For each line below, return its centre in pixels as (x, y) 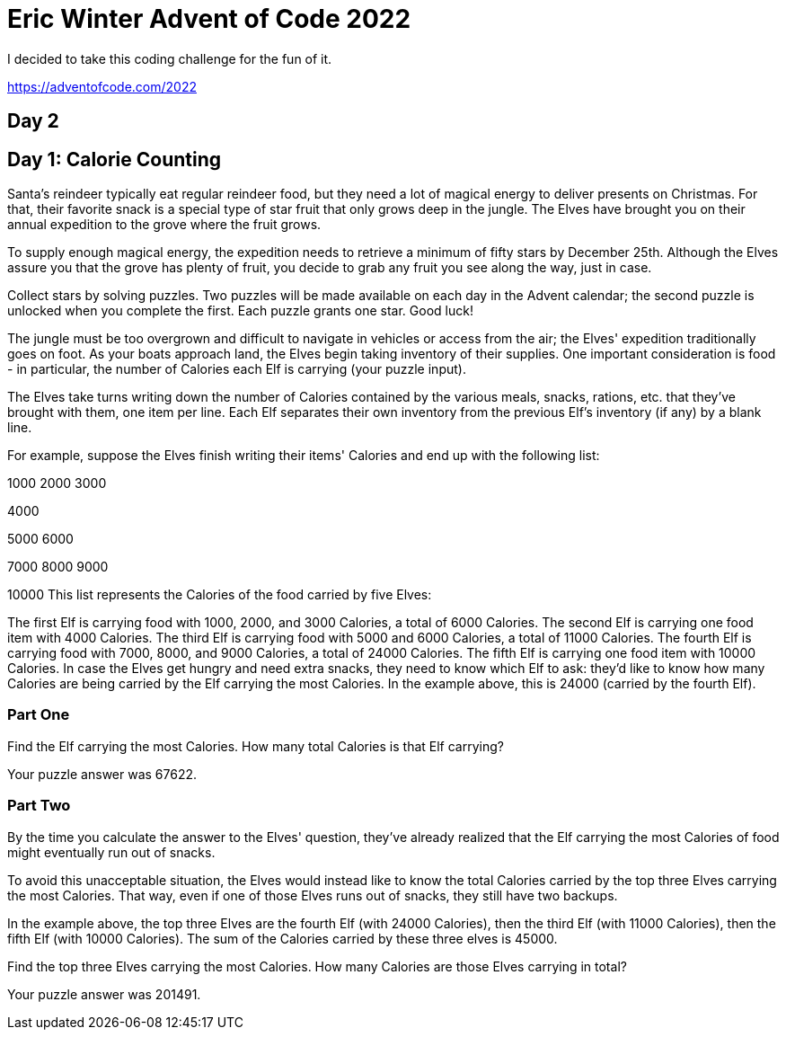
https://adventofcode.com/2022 (102, 86)
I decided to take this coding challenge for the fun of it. (170, 58)
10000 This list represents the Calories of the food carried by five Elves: (220, 595)
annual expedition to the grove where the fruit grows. (164, 225)
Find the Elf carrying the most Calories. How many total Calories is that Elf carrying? (256, 746)
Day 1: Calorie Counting (115, 159)
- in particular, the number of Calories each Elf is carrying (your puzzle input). (237, 369)
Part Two (39, 806)
